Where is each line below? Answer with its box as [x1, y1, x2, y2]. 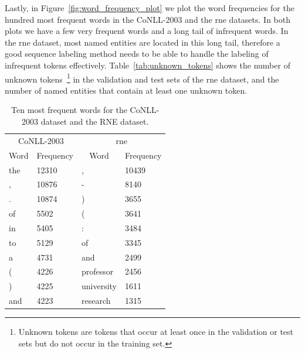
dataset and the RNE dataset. [40, 115, 149, 127]
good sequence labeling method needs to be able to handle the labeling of [5, 47, 269, 60]
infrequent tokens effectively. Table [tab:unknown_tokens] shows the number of [5, 59, 290, 71]
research [81, 294, 111, 307]
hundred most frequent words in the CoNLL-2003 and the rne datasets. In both [5, 13, 290, 25]
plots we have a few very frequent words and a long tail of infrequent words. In [5, 25, 289, 37]
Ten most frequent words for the [11, 104, 127, 116]
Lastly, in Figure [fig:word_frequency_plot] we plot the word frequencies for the [5, 2, 294, 13]
